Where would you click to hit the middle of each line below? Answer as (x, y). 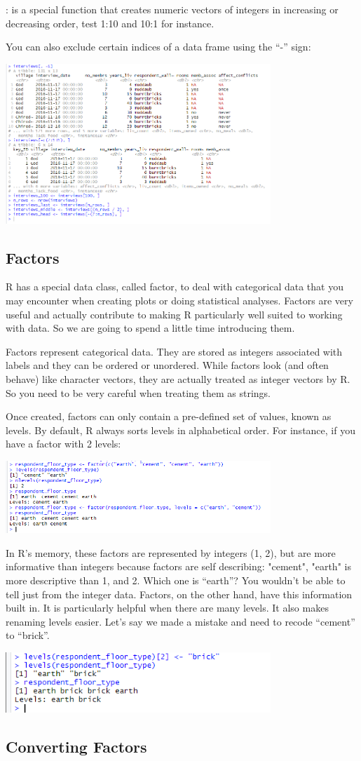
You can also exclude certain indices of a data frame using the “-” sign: (158, 47)
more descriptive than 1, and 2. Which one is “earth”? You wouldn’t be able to (176, 580)
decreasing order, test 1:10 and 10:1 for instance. (110, 23)
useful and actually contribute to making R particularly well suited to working (174, 314)
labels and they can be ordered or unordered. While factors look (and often (167, 365)
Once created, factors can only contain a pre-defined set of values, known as (169, 416)
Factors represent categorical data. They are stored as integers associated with (174, 351)
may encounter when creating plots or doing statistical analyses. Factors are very (179, 300)
